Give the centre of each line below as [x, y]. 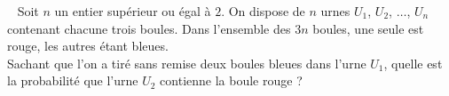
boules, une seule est [368, 28]
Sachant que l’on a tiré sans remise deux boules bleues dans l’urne [187, 63]
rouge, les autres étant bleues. [88, 46]
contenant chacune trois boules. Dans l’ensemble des [149, 28]
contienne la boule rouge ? [231, 80]
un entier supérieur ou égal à [133, 11]
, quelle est [413, 63]
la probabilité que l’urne [73, 80]
